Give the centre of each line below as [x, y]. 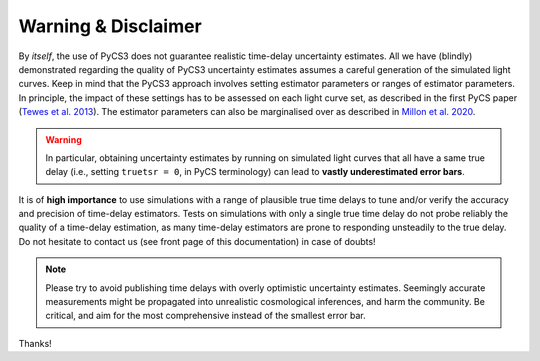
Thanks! [35, 343]
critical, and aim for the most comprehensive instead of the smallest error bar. [206, 316]
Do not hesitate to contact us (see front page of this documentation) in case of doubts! [197, 241]
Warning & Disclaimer [110, 26]
